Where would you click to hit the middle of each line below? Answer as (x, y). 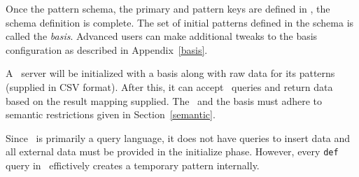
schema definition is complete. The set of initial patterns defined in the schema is (180, 22)
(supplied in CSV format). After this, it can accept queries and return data (169, 86)
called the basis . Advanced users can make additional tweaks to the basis (162, 36)
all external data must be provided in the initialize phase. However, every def (172, 151)
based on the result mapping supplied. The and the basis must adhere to (164, 100)
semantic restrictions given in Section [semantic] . (111, 114)
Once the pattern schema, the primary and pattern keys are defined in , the (168, 8)
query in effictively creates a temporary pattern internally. (133, 165)
